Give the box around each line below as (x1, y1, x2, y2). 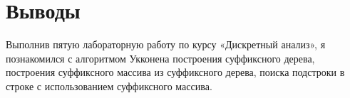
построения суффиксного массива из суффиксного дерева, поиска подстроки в (6, 65, 345, 80)
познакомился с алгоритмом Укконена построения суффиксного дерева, (6, 50, 315, 65)
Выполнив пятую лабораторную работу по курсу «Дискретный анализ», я (6, 37, 326, 52)
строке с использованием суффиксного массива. (6, 78, 212, 93)
